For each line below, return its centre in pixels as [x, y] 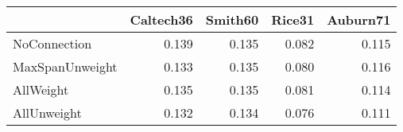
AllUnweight [47, 113]
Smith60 [232, 19]
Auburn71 [359, 19]
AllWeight [41, 89]
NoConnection [52, 43]
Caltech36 [161, 19]
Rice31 [293, 19]
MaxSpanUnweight [65, 66]
